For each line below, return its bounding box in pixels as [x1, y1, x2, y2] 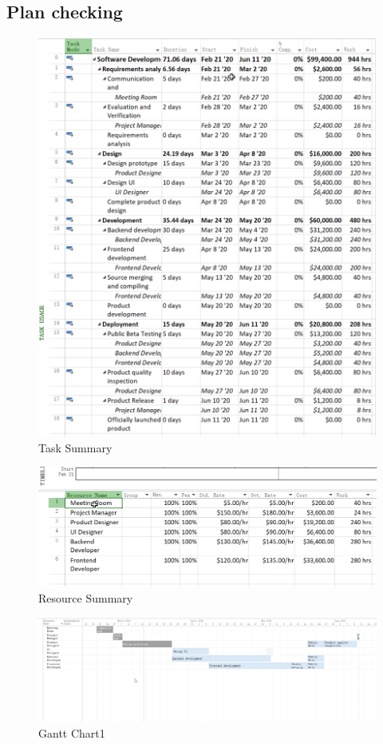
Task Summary [38, 439, 113, 456]
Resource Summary [38, 589, 133, 606]
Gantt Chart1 [38, 724, 105, 741]
